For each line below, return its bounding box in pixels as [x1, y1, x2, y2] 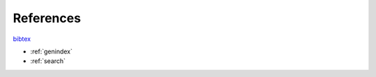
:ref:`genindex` [30, 47, 73, 55]
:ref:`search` [30, 57, 66, 65]
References [13, 10, 81, 26]
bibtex [13, 35, 31, 43]
